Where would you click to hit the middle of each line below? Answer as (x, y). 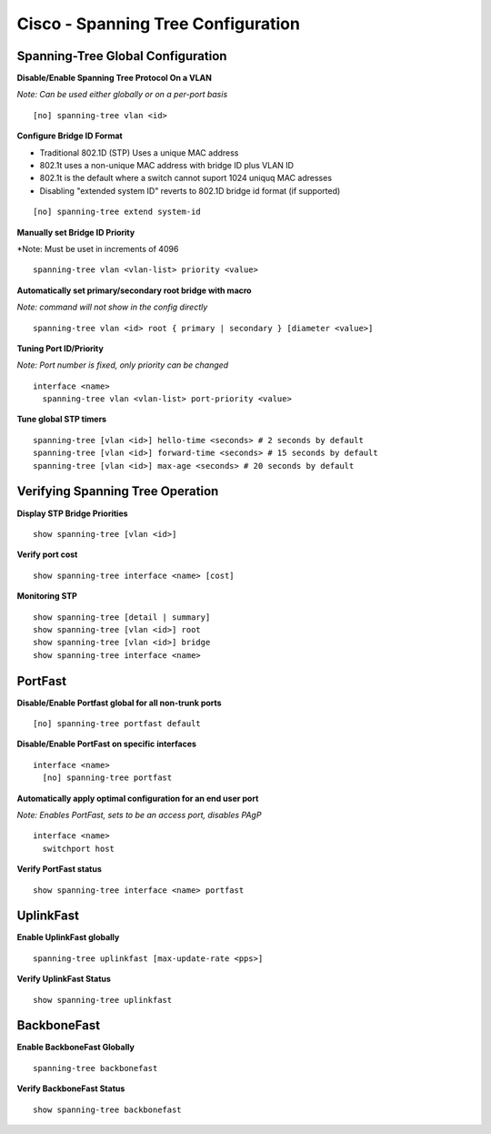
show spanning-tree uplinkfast (103, 1000)
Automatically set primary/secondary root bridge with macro (134, 290)
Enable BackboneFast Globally (76, 1048)
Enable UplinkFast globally (68, 937)
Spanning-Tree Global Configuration (122, 56)
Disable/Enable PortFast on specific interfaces (107, 744)
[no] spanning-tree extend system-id (117, 212)
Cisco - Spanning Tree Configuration (158, 24)
